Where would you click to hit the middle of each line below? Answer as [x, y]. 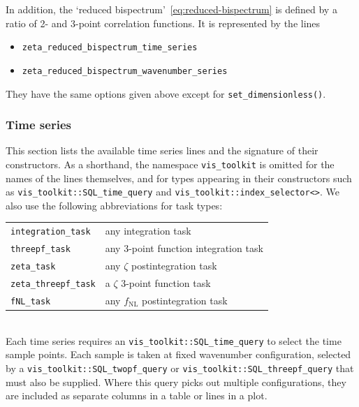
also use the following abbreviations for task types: [114, 205]
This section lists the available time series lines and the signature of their [162, 150]
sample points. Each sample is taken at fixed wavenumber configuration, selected [178, 354]
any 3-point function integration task [184, 248]
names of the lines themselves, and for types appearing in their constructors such [179, 178]
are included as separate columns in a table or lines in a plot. [137, 395]
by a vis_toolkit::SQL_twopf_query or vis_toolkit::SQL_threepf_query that [180, 368]
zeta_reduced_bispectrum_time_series [110, 48]
